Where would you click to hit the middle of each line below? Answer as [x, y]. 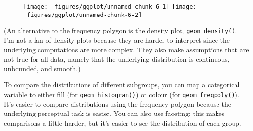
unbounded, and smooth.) [42, 68]
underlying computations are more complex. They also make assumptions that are [126, 49]
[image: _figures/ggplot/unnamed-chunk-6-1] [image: [110, 7]
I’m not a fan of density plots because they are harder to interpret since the [117, 40]
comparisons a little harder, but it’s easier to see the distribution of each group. [123, 123]
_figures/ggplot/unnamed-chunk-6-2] [83, 15]
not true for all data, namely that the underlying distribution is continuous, [117, 59]
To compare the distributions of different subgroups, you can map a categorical [122, 85]
